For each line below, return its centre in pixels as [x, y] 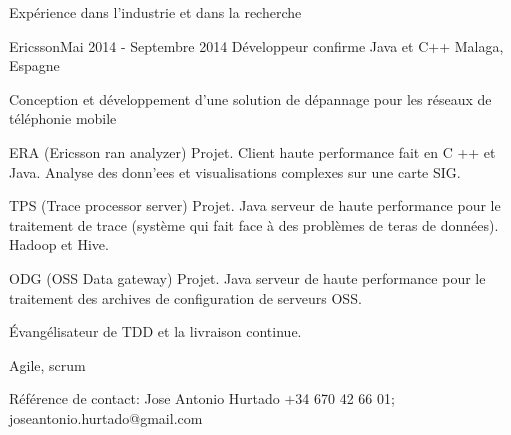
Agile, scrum [47, 364]
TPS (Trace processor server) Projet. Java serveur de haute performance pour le [255, 205]
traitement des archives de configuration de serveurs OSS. [185, 297]
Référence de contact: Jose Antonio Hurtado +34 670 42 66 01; [202, 398]
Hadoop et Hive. [59, 244]
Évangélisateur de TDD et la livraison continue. [155, 331]
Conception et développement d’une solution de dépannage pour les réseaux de [250, 98]
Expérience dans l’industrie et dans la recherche [155, 12]
